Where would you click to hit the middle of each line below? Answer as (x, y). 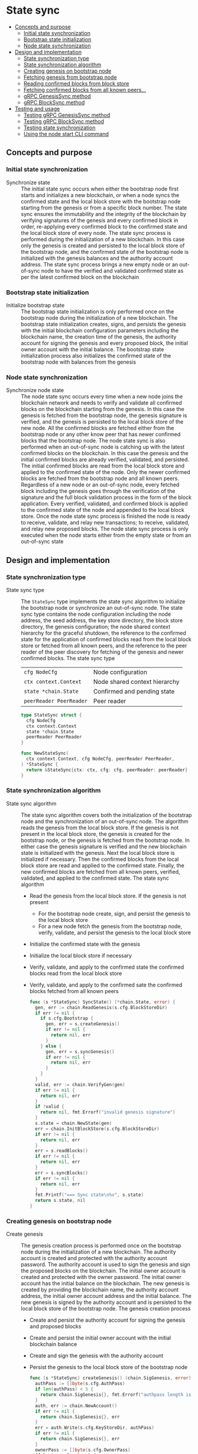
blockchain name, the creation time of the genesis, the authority (99, 336)
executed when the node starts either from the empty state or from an (106, 535)
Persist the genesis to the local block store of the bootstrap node (108, 1367)
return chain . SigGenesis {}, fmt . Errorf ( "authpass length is (116, 1395)
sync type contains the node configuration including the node (96, 614)
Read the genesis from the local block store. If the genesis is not (108, 896)
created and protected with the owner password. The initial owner (101, 1277)
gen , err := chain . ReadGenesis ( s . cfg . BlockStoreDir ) (101, 1007)
